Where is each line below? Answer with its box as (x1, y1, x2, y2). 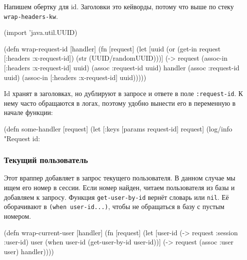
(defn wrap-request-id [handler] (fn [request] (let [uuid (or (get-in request (4, 43, 221, 53)
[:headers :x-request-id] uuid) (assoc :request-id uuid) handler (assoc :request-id (4, 63, 240, 73)
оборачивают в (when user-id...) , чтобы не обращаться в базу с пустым (4, 201, 225, 211)
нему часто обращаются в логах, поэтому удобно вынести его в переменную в (4, 97, 236, 108)
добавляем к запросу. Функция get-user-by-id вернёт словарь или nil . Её (4, 192, 229, 202)
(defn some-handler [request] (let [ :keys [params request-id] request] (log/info (4, 124, 232, 134)
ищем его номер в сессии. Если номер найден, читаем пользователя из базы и (4, 182, 235, 193)
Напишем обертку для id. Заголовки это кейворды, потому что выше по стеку (4, 1, 234, 11)
